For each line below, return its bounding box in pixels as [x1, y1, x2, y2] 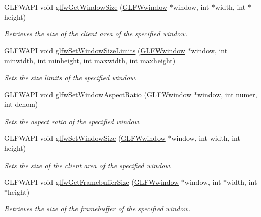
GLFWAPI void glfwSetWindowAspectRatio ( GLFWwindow [4, 89, 192, 99]
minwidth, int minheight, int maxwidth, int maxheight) [4, 55, 176, 66]
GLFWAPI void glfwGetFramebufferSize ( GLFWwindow [4, 177, 179, 187]
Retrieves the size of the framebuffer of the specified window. [4, 203, 190, 214]
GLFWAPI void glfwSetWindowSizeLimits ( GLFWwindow [4, 45, 185, 56]
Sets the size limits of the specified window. [4, 72, 137, 82]
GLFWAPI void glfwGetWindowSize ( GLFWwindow [4, 2, 167, 12]
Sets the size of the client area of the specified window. [4, 159, 172, 170]
